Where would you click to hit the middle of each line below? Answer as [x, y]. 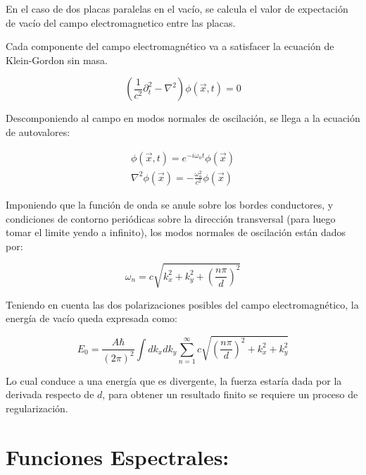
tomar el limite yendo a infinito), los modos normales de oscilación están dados [176, 232]
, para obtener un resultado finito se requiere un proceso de [230, 394]
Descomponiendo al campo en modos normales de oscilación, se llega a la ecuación [183, 118]
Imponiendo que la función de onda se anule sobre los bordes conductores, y [170, 204]
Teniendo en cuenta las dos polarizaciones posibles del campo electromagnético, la [182, 304]
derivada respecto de [50, 394]
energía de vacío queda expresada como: [91, 318]
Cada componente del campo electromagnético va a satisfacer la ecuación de [170, 46]
